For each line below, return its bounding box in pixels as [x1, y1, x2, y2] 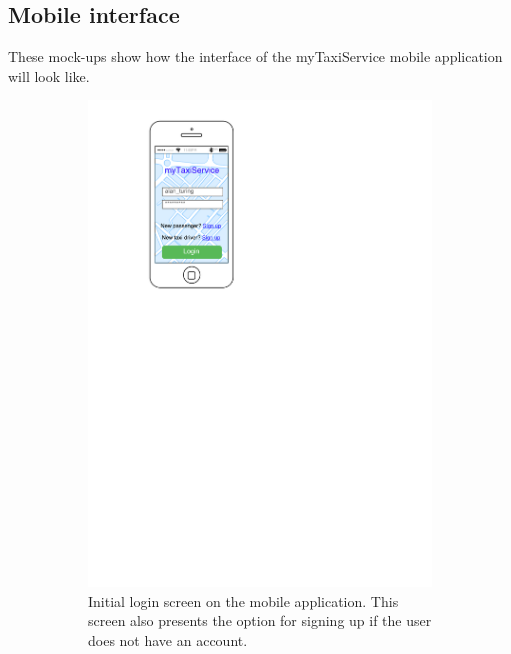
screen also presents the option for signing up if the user [88, 610, 432, 631]
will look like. [8, 65, 90, 86]
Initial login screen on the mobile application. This [88, 590, 399, 611]
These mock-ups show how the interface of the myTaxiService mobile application [8, 46, 503, 67]
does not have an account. [88, 629, 248, 650]
